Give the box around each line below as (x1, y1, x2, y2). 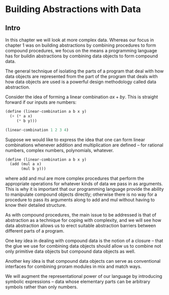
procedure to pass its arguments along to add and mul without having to (5, 197, 155, 203)
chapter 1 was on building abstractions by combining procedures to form (5, 42, 156, 48)
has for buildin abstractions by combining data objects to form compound (5, 53, 158, 59)
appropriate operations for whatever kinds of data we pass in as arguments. (5, 181, 163, 187)
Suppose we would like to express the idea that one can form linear (5, 136, 145, 142)
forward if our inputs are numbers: (5, 99, 77, 105)
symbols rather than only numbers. (5, 284, 78, 290)
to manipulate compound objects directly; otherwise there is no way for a (5, 191, 157, 197)
